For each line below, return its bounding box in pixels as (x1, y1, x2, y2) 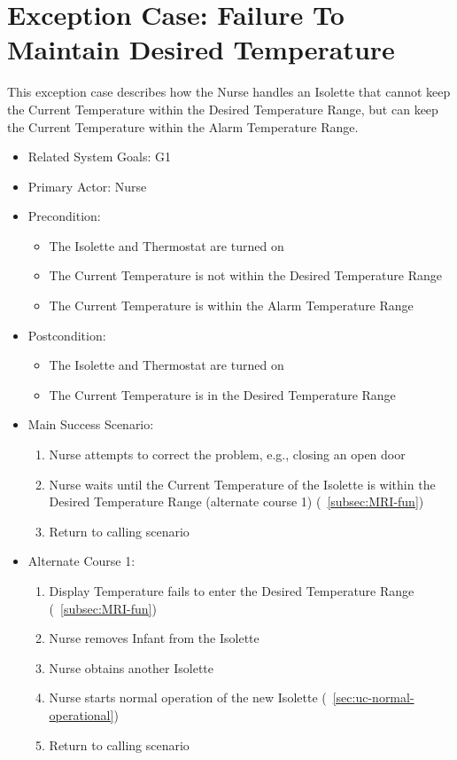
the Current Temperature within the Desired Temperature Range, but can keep (7, 99, 438, 118)
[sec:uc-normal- (332, 688, 414, 707)
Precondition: (27, 207, 101, 225)
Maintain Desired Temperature (7, 31, 395, 67)
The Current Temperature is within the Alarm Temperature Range (49, 296, 414, 315)
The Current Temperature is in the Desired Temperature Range (49, 385, 396, 404)
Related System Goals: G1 (27, 147, 171, 166)
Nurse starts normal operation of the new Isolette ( (49, 688, 327, 707)
